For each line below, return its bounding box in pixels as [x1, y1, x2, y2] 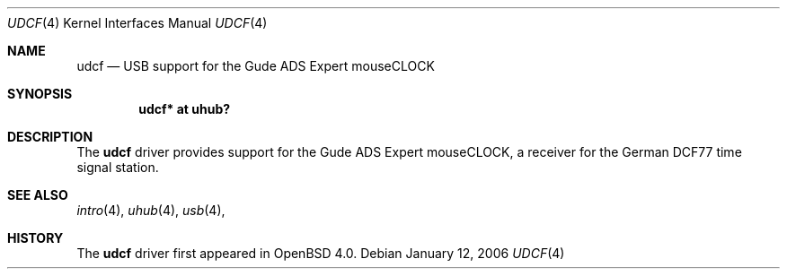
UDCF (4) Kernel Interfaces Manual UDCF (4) [7, 15, 268, 30]
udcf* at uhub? [138, 101, 231, 116]
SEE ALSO [7, 187, 68, 203]
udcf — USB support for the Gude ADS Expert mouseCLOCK [76, 58, 435, 73]
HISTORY [7, 230, 64, 246]
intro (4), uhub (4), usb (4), [76, 203, 225, 218]
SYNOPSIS [7, 86, 73, 101]
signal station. [76, 160, 159, 175]
